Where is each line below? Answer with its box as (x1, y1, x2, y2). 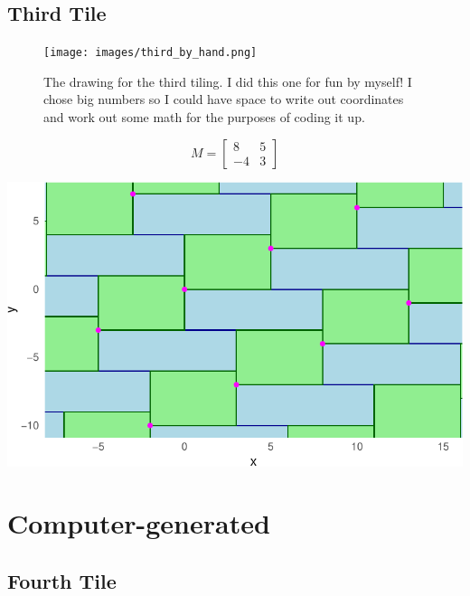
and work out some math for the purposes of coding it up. (43, 108, 365, 127)
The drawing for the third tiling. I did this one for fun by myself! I (43, 71, 412, 90)
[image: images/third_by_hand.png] (43, 46, 258, 60)
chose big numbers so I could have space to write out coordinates (43, 90, 404, 109)
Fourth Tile (7, 567, 117, 594)
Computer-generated (7, 505, 270, 542)
